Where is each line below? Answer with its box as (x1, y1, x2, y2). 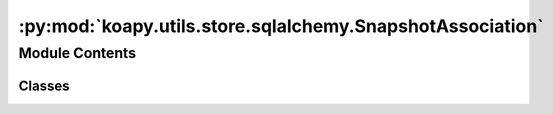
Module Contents (18, 44, 137, 62)
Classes (18, 77, 70, 94)
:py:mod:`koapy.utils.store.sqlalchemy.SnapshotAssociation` (18, 15, 544, 37)
